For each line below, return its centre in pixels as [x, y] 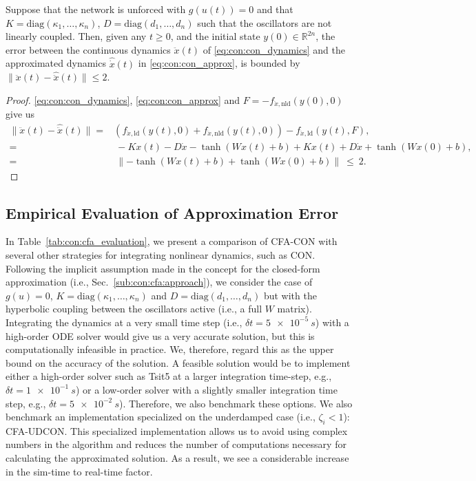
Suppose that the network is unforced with [96, 9]
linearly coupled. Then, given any [76, 36]
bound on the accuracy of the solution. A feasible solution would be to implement [178, 362]
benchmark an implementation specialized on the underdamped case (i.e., [161, 417]
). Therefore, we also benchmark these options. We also [236, 403]
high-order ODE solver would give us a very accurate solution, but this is [160, 335]
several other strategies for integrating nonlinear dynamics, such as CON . [161, 254]
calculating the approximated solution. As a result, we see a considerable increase [177, 458]
